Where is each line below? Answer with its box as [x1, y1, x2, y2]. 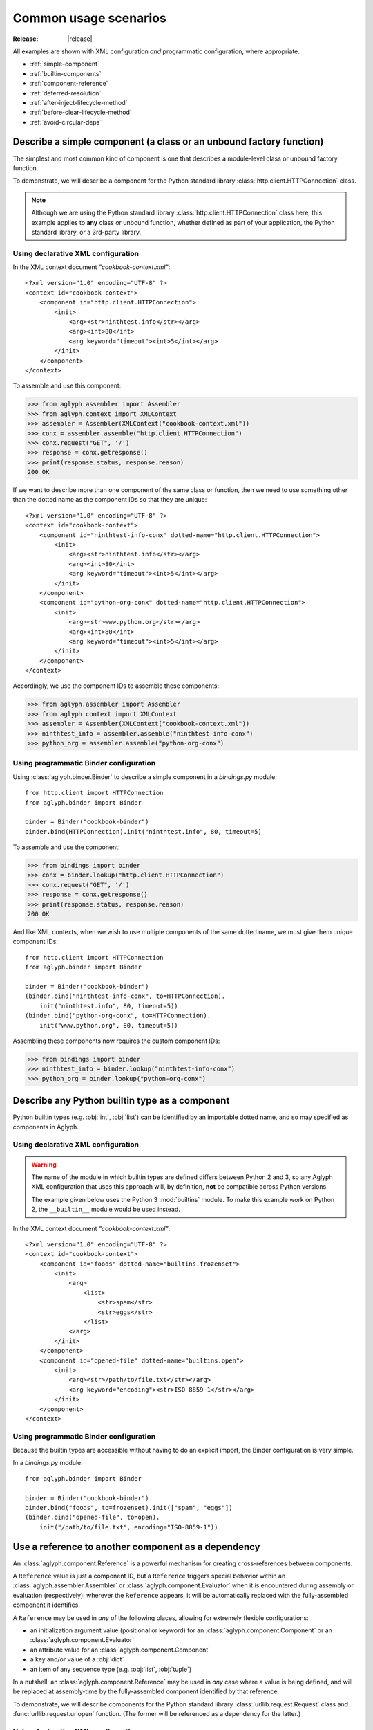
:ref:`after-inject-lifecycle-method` [30, 98, 128, 107]
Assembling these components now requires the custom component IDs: [12, 1037, 220, 1045]
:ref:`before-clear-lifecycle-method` [30, 108, 133, 117]
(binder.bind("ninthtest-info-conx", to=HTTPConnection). [25, 992, 226, 1000]
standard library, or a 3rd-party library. [31, 228, 142, 236]
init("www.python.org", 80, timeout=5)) [39, 1021, 179, 1029]
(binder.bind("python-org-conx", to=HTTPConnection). [25, 1012, 211, 1020]
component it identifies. [12, 1601, 81, 1609]
